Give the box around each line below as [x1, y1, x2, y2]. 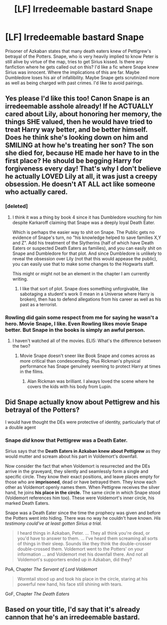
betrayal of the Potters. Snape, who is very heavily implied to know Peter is [5, 53, 159, 59]
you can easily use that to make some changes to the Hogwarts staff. [12, 261, 155, 267]
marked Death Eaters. [5, 500, 50, 506]
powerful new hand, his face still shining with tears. [17, 581, 123, 587]
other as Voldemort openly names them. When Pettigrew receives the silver [5, 484, 160, 490]
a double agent [5, 424, 36, 430]
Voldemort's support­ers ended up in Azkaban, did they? [17, 557, 132, 563]
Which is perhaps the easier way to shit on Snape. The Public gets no [12, 229, 155, 235]
